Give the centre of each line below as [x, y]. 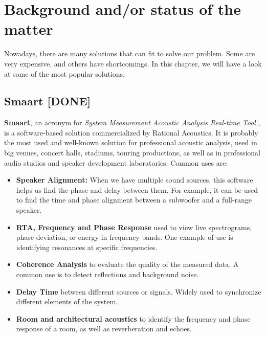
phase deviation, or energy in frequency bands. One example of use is [125, 237]
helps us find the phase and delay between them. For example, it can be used [137, 189]
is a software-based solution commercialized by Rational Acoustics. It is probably [131, 132]
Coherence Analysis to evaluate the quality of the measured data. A [127, 264]
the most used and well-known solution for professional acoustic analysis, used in [131, 142]
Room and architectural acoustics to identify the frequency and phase [133, 318]
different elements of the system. [67, 301]
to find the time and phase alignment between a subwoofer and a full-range [134, 200]
